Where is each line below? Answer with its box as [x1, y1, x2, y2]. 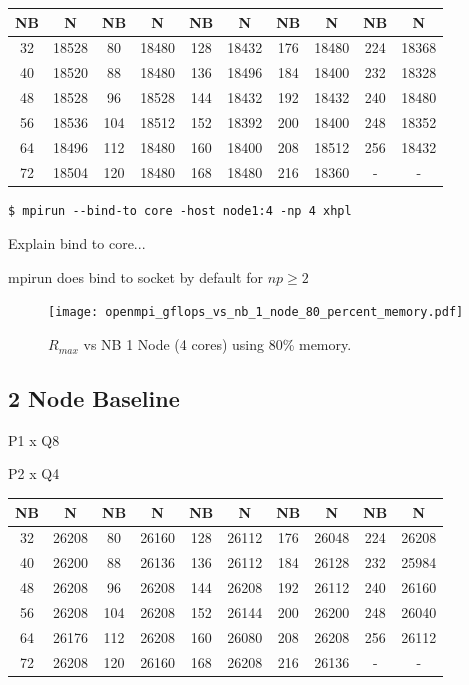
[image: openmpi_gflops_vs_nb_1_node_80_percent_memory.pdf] [48, 305, 464, 320]
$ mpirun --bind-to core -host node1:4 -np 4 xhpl [8, 203, 352, 218]
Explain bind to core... [8, 233, 146, 254]
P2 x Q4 [8, 463, 60, 484]
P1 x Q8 [8, 429, 60, 450]
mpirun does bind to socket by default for [8, 266, 263, 287]
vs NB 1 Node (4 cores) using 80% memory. [83, 334, 352, 355]
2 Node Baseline [8, 383, 180, 414]
